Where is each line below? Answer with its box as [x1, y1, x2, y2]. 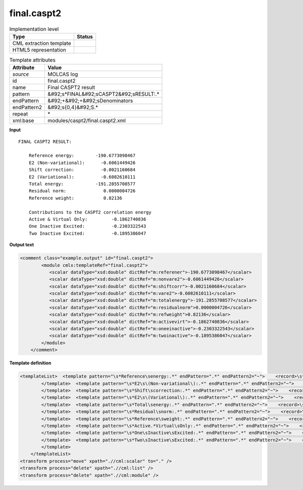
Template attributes [9, 57, 56, 64]
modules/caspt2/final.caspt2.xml [47, 117, 126, 124]
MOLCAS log [47, 71, 78, 78]
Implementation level [9, 25, 59, 32]
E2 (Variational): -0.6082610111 [28, 174, 136, 180]
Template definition [9, 360, 52, 366]
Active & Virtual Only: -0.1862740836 [28, 216, 146, 222]
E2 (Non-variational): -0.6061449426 [28, 159, 136, 166]
